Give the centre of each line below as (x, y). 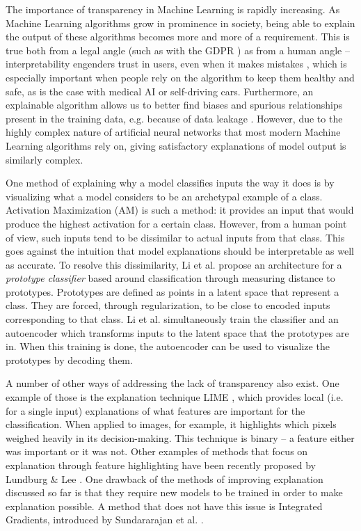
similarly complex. (45, 159)
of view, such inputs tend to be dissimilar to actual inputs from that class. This (175, 237)
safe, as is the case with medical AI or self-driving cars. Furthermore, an (160, 91)
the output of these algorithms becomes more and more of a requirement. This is (178, 37)
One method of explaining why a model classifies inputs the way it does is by (170, 183)
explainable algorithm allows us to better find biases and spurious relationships (174, 105)
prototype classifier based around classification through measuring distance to (170, 278)
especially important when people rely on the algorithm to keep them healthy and (180, 77)
